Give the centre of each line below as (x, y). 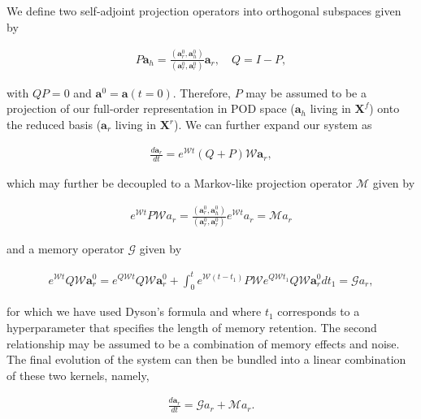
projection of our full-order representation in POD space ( (151, 108)
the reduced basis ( (54, 125)
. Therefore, (202, 92)
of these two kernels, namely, (78, 375)
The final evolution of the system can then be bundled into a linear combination (206, 359)
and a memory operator (65, 249)
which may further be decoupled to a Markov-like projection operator (180, 183)
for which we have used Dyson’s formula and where (134, 311)
